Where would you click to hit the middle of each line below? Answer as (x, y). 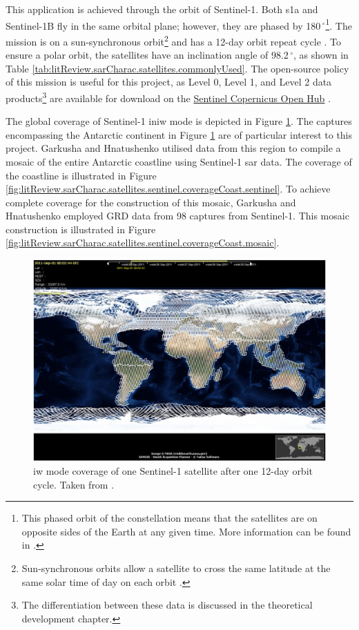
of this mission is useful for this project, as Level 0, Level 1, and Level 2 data (169, 82)
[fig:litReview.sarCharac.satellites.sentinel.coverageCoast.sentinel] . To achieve (168, 189)
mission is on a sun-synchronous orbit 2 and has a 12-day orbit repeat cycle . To (174, 40)
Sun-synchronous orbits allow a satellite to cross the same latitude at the (176, 568)
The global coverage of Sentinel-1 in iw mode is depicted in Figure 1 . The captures (179, 121)
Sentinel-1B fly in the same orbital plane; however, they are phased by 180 (163, 25)
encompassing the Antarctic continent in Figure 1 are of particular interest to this (179, 134)
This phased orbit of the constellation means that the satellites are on (169, 518)
